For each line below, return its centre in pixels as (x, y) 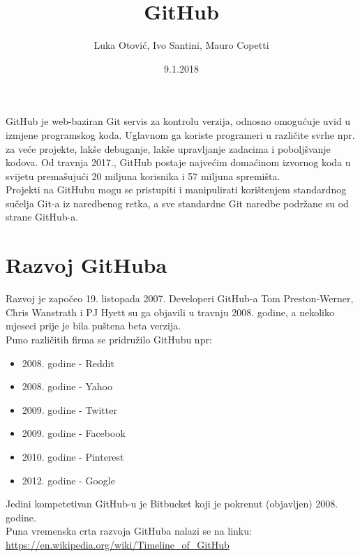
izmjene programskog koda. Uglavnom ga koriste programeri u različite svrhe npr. (180, 134)
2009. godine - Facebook (74, 433)
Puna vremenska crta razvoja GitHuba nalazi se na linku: (129, 531)
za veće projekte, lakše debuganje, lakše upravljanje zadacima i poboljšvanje (168, 148)
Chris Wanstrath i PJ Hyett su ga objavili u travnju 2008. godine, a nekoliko (170, 312)
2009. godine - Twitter (69, 409)
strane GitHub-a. (42, 217)
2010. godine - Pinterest (73, 456)
